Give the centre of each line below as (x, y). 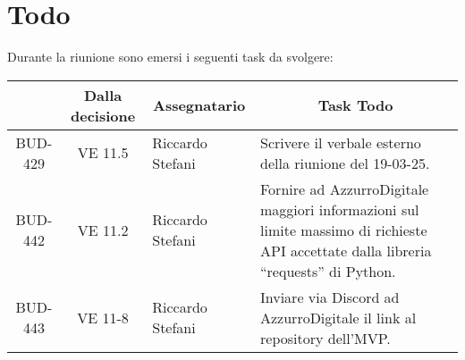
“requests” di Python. (328, 271)
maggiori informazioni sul (340, 209)
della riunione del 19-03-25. (345, 163)
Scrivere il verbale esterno (341, 142)
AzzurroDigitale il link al (338, 317)
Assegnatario (199, 105)
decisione (103, 115)
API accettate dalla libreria (346, 250)
